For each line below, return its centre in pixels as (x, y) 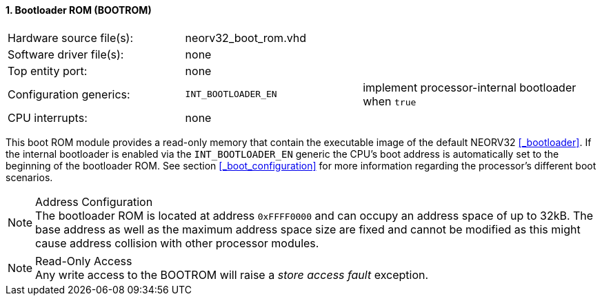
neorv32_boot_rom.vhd (246, 38)
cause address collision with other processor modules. (177, 243)
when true (390, 101)
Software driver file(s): (66, 54)
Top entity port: (48, 71)
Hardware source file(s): (71, 38)
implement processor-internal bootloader (470, 87)
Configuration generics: (69, 94)
